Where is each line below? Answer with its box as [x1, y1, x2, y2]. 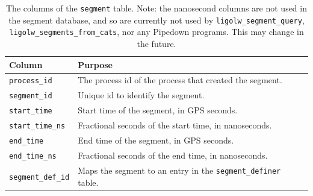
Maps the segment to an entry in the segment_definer [78, 163, 281, 176]
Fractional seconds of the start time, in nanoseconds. [78, 119, 272, 131]
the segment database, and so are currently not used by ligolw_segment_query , [8, 13, 305, 26]
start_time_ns [9, 122, 66, 131]
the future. [137, 37, 176, 49]
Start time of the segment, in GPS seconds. [78, 104, 238, 116]
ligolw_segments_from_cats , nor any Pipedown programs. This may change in [9, 25, 304, 38]
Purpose [78, 58, 113, 71]
